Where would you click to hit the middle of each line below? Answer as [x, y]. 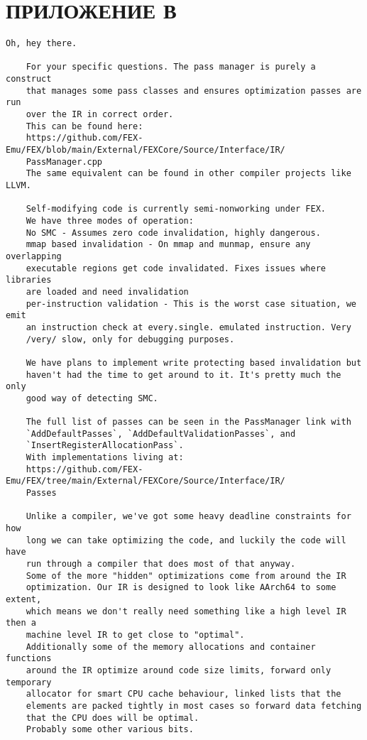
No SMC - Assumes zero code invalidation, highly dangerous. [173, 233]
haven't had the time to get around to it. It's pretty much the [183, 375]
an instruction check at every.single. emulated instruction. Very [188, 327]
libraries [29, 280]
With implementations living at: [105, 458]
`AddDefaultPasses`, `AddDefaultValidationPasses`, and [161, 434]
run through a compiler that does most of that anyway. [161, 564]
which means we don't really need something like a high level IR [186, 611]
